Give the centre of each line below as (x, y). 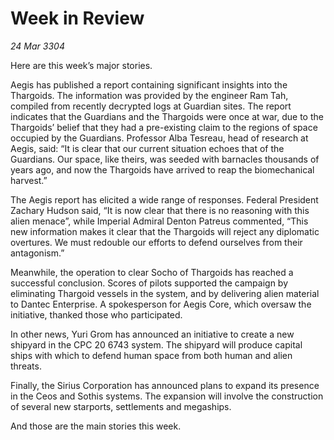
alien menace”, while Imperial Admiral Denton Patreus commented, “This (159, 221)
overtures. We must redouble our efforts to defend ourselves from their (156, 242)
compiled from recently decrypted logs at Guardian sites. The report (151, 106)
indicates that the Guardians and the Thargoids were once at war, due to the (167, 116)
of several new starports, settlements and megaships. (121, 406)
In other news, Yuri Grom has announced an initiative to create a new (152, 334)
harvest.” (29, 180)
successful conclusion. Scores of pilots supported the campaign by (149, 283)
